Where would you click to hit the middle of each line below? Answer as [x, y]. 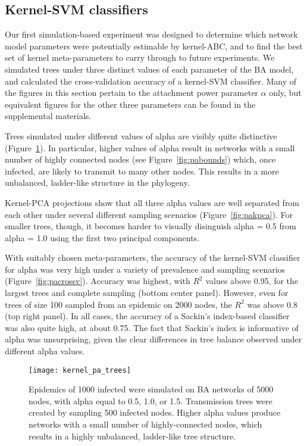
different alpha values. [45, 351]
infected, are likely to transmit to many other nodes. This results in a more [142, 171]
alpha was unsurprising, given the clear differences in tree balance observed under [153, 339]
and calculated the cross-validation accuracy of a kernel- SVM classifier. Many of [151, 81]
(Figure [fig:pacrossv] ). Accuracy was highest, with [98, 281]
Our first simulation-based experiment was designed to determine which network [151, 34]
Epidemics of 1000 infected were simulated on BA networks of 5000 [151, 389]
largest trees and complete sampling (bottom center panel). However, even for [147, 293]
